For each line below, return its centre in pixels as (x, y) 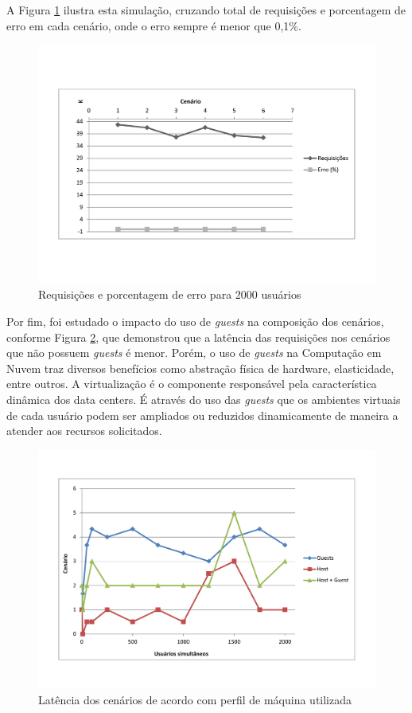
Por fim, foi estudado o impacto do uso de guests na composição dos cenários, (195, 321)
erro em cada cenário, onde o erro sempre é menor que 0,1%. (154, 25)
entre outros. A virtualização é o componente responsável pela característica (192, 384)
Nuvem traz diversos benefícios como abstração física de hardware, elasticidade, (200, 368)
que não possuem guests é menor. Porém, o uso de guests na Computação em (194, 353)
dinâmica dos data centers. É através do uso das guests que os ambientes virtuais (204, 399)
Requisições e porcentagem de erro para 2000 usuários (170, 294)
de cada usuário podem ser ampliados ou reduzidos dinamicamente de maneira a (202, 415)
